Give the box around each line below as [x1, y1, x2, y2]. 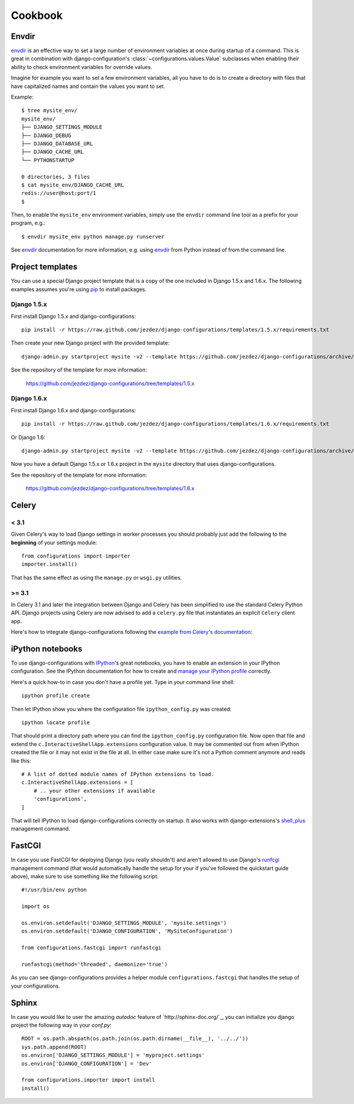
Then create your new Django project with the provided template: [11, 340, 170, 347]
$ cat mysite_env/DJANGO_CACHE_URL [21, 181, 124, 188]
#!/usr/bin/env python [21, 887, 87, 893]
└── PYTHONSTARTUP [21, 157, 75, 164]
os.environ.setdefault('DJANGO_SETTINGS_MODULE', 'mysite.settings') [21, 919, 227, 926]
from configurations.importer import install [21, 1077, 156, 1083]
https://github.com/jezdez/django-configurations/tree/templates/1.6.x [25, 485, 195, 492]
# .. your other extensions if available [33, 787, 156, 794]
